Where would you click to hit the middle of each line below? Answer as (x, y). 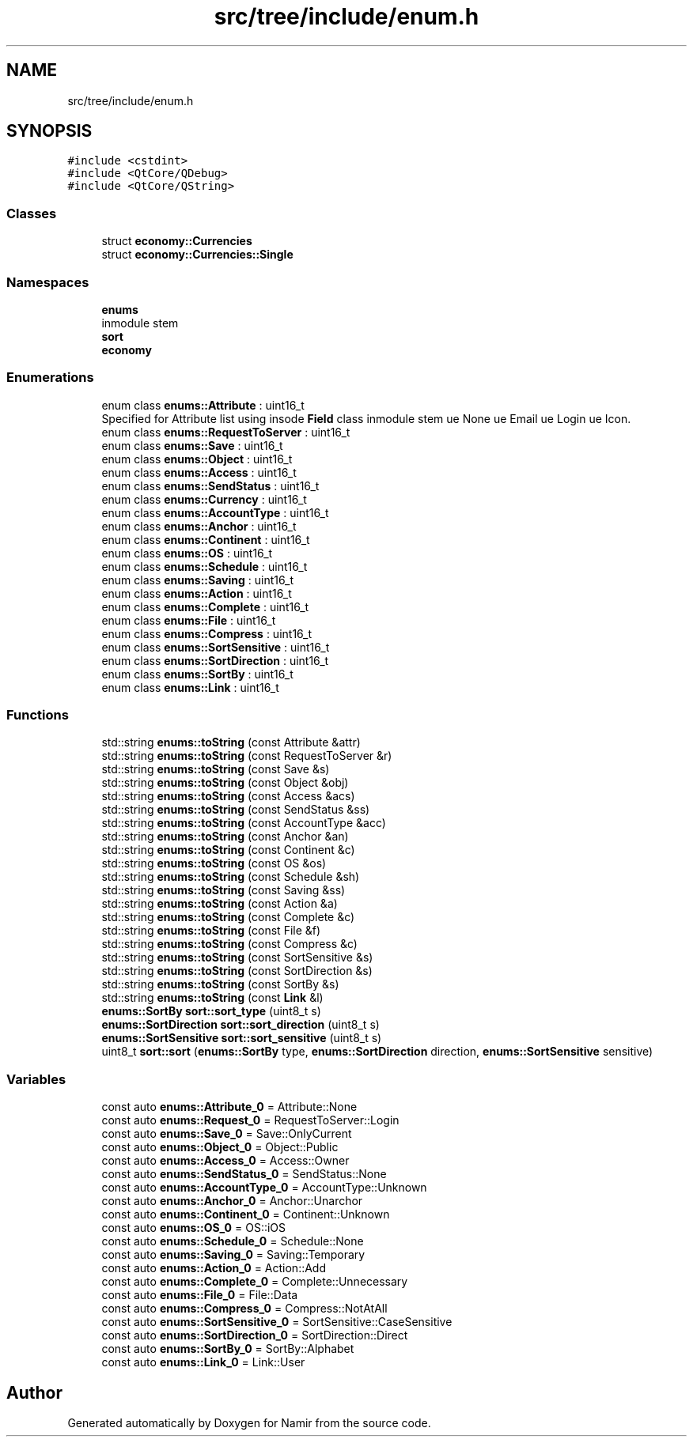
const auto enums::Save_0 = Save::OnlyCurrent (227, 1134)
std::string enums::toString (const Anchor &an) (225, 837)
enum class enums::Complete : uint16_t (205, 606)
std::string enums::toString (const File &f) (211, 931)
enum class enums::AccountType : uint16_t (215, 512)
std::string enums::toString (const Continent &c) (228, 850)
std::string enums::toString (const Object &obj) (225, 783)
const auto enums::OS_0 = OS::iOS (194, 1228)
